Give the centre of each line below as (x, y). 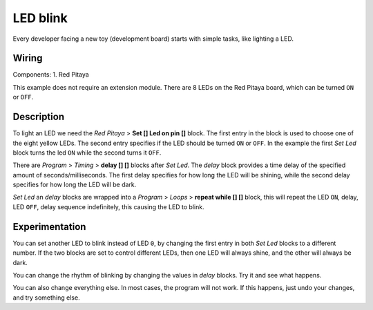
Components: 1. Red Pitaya (51, 75)
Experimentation (49, 227)
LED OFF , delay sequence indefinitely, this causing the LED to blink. (108, 206)
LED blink (40, 18)
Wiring (28, 58)
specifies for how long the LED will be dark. (75, 185)
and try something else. (46, 298)
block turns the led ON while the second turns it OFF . (87, 153)
